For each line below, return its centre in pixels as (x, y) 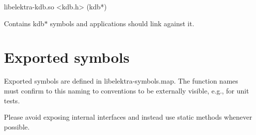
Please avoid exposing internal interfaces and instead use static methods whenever (128, 117)
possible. (17, 126)
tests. (12, 100)
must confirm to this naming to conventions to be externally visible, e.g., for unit (127, 90)
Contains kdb (24, 23)
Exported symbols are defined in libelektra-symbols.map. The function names (121, 81)
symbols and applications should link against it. (122, 23)
